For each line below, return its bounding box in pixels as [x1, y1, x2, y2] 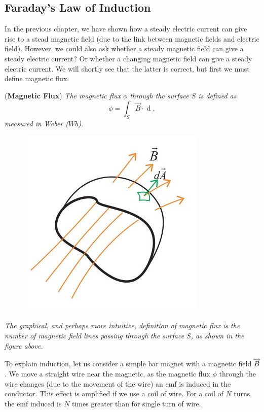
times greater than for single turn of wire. [72, 398, 201, 408]
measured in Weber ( [5, 118, 68, 129]
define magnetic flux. [5, 73, 69, 84]
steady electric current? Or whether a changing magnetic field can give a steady [5, 53, 252, 63]
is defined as [198, 90, 237, 100]
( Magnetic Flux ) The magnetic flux [5, 90, 121, 100]
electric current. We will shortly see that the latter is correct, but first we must [5, 63, 250, 74]
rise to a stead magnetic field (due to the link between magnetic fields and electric [5, 33, 259, 44]
